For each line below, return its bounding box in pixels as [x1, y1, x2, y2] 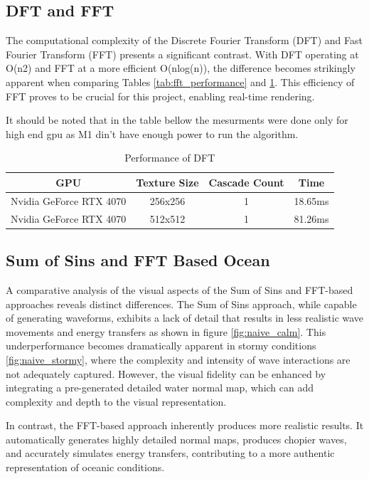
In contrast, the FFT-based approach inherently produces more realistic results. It [6, 418, 364, 433]
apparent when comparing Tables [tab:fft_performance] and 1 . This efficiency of [6, 74, 355, 89]
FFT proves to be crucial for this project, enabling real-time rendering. [6, 88, 315, 103]
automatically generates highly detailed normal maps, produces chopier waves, [6, 431, 347, 446]
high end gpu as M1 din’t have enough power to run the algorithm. [6, 126, 299, 141]
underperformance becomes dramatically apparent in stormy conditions [6, 338, 316, 353]
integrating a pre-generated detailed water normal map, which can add [6, 380, 314, 395]
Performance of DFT [124, 150, 215, 165]
